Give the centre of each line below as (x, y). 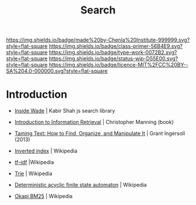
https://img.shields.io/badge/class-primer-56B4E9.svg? (116, 46)
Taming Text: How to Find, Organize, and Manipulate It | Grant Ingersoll (100, 133)
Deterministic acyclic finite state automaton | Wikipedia (80, 185)
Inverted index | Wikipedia (46, 151)
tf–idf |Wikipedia (34, 162)
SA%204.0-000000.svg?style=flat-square (57, 71)
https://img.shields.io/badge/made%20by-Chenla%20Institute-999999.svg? (98, 40)
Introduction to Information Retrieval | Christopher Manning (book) (94, 122)
